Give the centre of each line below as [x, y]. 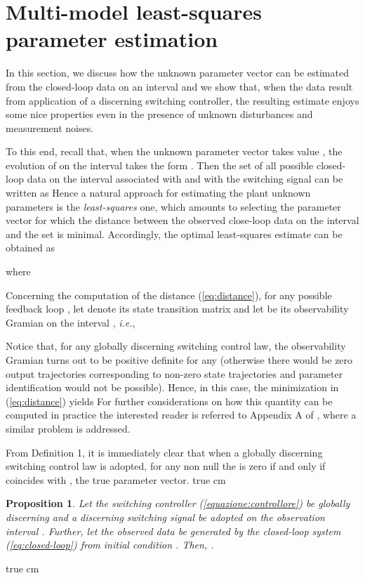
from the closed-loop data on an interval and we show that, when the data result [179, 86]
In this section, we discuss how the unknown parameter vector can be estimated [177, 73]
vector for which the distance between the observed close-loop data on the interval [182, 220]
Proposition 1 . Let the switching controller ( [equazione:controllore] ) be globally [178, 503]
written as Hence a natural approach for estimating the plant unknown [158, 193]
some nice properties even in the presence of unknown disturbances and [159, 114]
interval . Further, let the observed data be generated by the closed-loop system [173, 531]
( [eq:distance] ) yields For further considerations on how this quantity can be [169, 401]
